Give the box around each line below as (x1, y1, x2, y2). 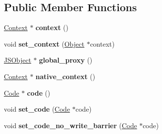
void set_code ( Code (4, 104, 70, 114)
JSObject (4, 55, 32, 65)
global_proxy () (39, 55, 93, 65)
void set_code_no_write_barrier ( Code (4, 120, 137, 130)
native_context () (35, 71, 96, 81)
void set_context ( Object (4, 38, 84, 49)
